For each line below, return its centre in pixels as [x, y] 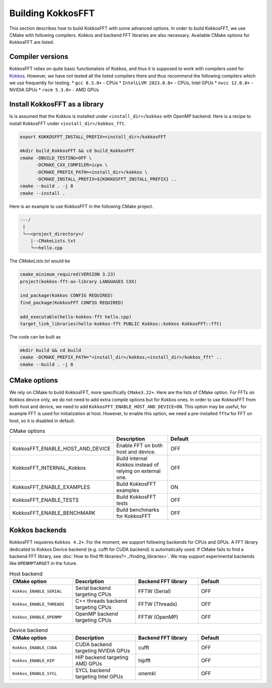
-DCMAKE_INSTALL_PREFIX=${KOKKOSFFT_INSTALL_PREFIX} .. [106, 179]
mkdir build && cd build [51, 350]
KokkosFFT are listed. [32, 42]
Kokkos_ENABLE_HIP [33, 661]
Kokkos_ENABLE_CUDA [35, 647]
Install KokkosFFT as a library [57, 104]
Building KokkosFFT [52, 13]
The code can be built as [35, 337]
